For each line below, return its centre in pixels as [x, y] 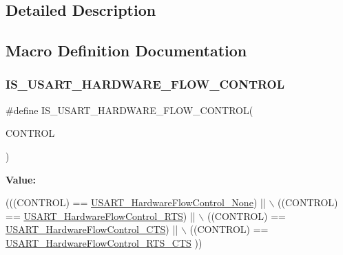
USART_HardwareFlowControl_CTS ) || [92, 229]
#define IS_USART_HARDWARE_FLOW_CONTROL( [129, 110]
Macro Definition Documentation [126, 51]
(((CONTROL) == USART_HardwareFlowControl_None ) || [136, 202]
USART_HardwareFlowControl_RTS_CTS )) [104, 242]
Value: [21, 179]
